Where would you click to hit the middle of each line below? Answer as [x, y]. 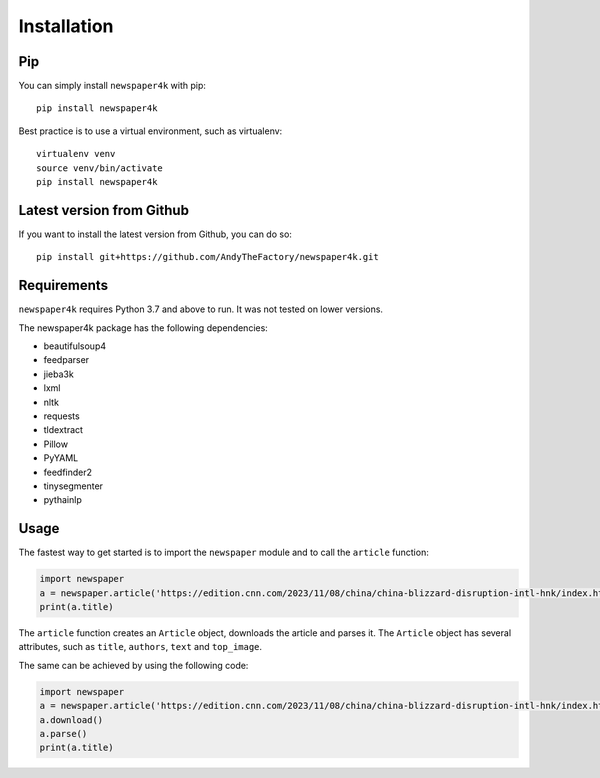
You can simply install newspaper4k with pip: [112, 86]
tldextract [63, 430]
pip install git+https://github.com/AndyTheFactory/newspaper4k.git [207, 257]
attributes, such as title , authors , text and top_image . [140, 647]
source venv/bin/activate [100, 168]
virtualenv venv [76, 154]
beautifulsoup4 [75, 346]
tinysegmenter [73, 486]
